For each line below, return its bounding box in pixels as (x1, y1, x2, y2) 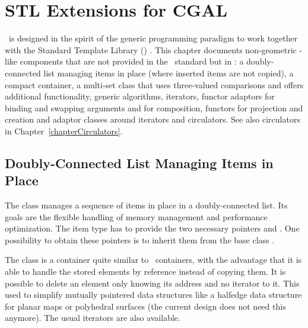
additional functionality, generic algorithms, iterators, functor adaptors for (5, 90, 275, 102)
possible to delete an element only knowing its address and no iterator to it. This (5, 276, 300, 289)
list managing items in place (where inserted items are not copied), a (43, 66, 294, 79)
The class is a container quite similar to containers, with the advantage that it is (5, 253, 302, 266)
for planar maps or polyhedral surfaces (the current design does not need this (5, 300, 286, 312)
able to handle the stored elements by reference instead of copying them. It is (5, 265, 286, 278)
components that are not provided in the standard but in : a (20, 55, 244, 67)
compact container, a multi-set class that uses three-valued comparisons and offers (5, 78, 304, 91)
